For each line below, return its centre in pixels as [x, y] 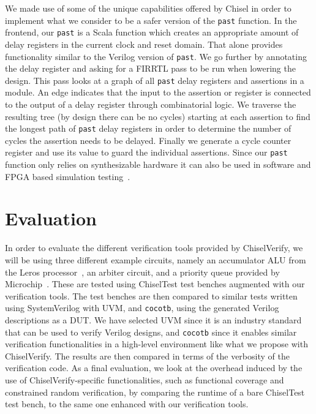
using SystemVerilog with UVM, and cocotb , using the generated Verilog [142, 308]
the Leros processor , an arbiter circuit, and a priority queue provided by [142, 272]
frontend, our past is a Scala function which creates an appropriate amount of [152, 32]
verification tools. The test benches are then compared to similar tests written [151, 295]
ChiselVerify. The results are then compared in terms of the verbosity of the [147, 356]
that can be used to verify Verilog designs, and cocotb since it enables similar [151, 332]
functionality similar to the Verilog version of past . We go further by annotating [156, 56]
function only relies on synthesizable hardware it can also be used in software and [158, 164]
